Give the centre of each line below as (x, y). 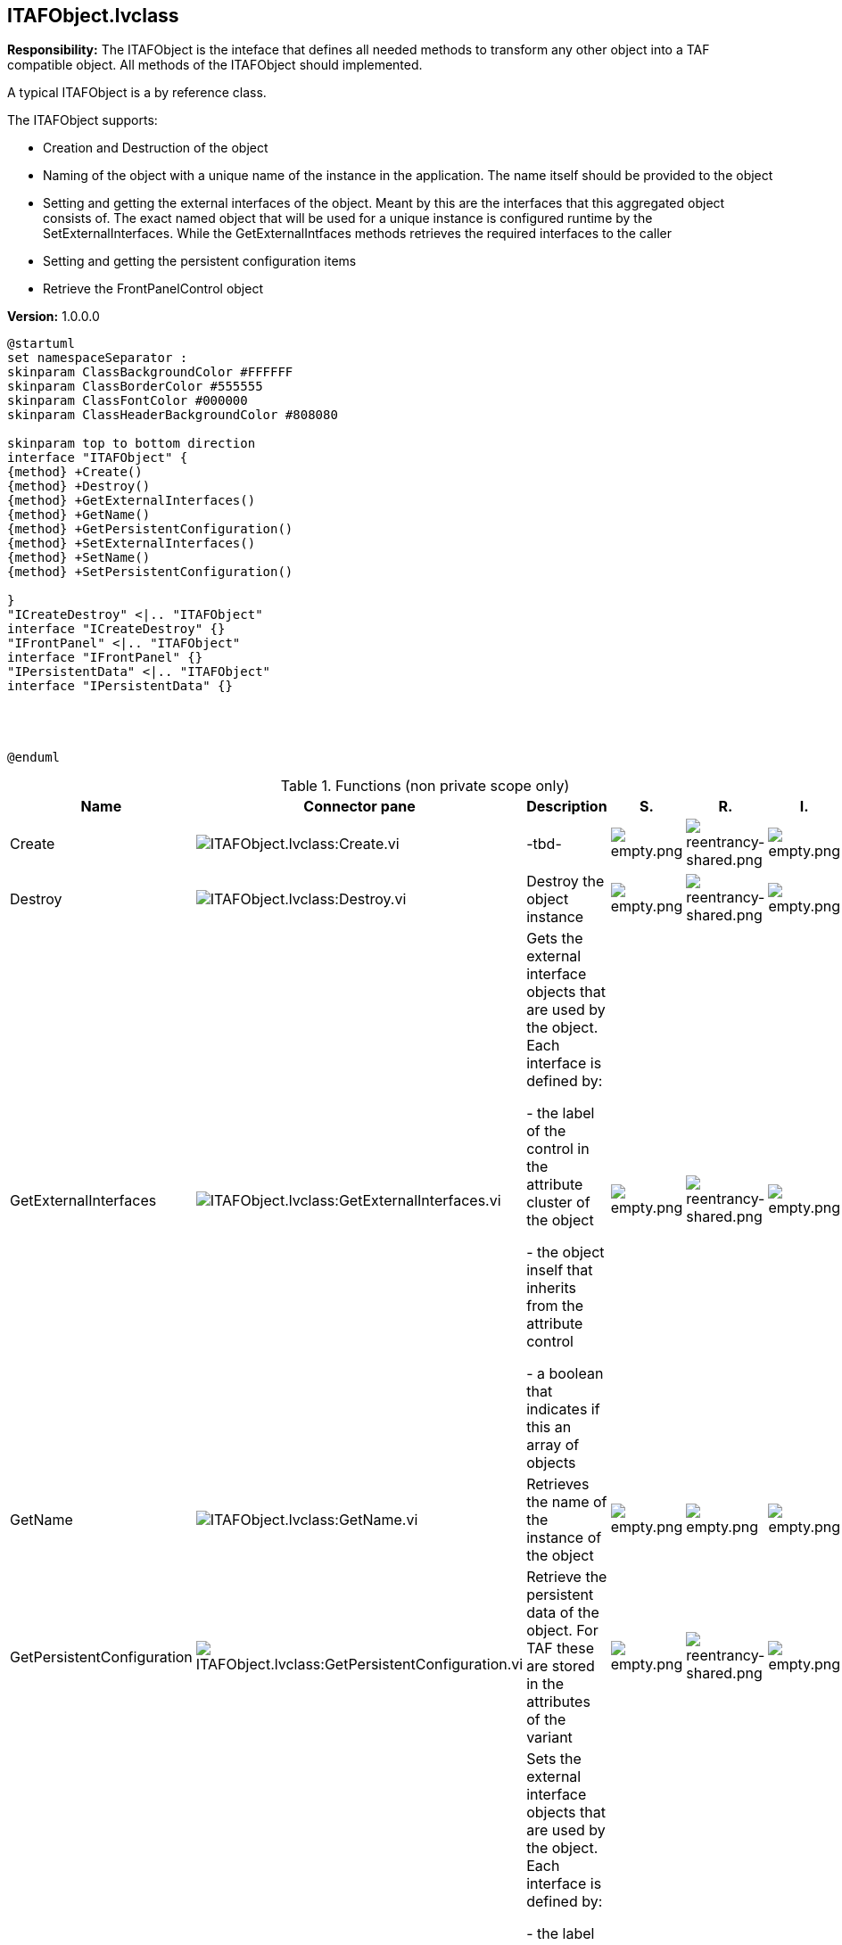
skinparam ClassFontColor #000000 (128, 401)
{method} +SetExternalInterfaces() (132, 544)
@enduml (34, 758)
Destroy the (565, 882)
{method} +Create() (75, 472)
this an (549, 1427)
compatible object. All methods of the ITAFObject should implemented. (215, 65)
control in (558, 1149)
